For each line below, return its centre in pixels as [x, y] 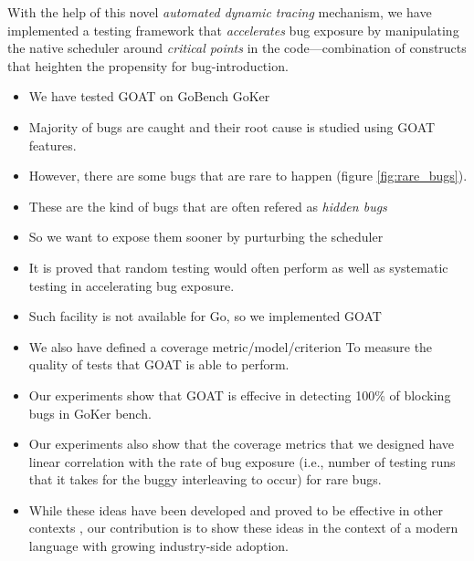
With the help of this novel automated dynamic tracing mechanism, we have [220, 12]
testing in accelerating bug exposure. [132, 285]
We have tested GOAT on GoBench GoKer [149, 96]
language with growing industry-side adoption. [158, 546]
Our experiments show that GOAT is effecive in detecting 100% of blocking [240, 395]
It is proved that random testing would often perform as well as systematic [238, 267]
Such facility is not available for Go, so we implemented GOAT [205, 316]
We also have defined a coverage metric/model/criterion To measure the [231, 346]
